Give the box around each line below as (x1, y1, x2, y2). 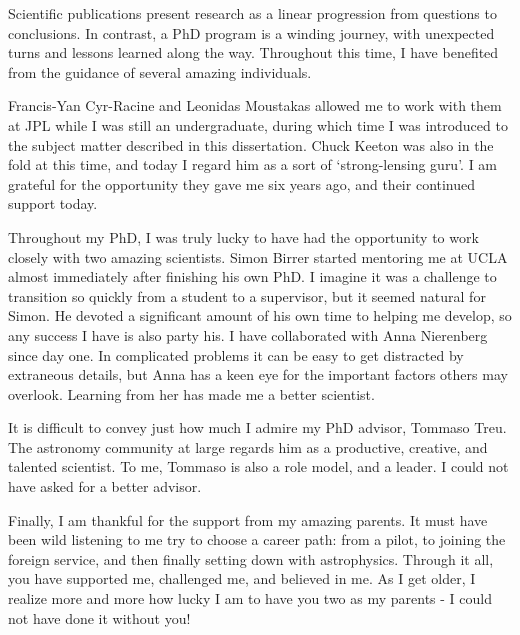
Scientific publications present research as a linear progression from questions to (8, 3, 497, 23)
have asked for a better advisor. (8, 476, 202, 497)
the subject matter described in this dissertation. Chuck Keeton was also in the (8, 134, 494, 155)
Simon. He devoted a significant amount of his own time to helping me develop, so (8, 305, 512, 326)
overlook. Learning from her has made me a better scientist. (8, 383, 375, 404)
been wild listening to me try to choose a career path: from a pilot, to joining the (8, 529, 506, 550)
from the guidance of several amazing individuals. (8, 61, 312, 82)
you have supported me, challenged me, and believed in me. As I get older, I (8, 568, 476, 589)
